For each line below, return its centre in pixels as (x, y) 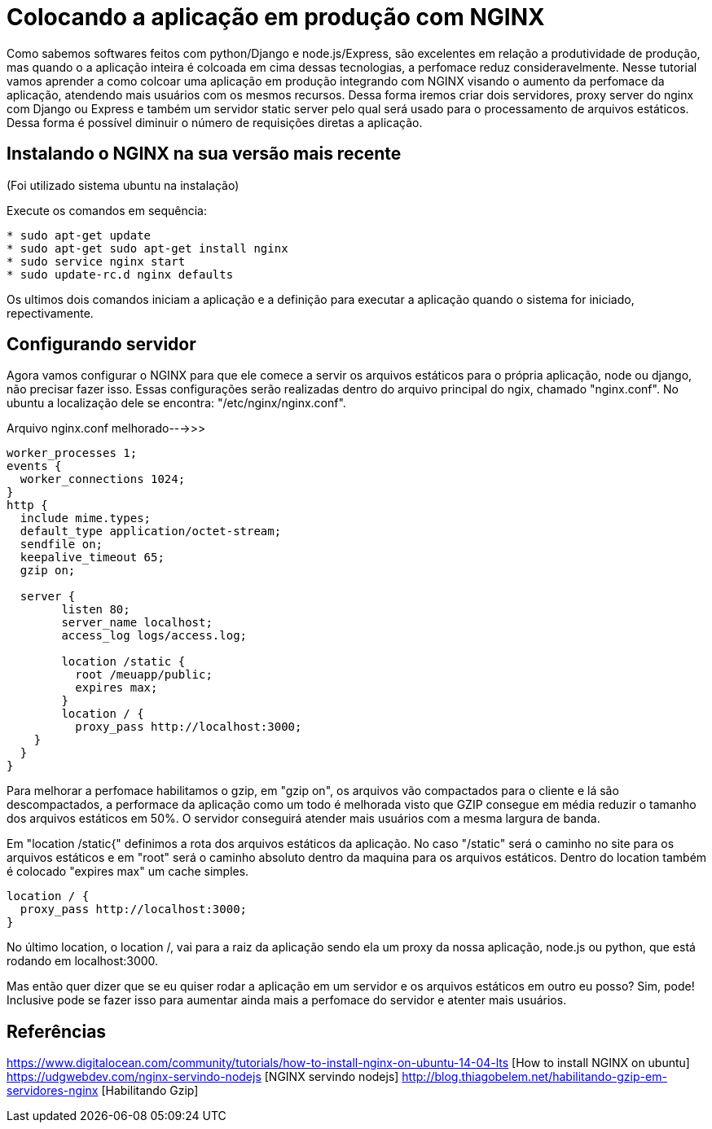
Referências (57, 1031)
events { (34, 466)
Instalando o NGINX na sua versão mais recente (204, 154)
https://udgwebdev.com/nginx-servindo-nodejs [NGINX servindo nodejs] (203, 1077)
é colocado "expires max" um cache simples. (128, 872)
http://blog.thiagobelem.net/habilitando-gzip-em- (534, 1077)
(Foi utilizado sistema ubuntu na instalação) (123, 185)
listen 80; (96, 610)
